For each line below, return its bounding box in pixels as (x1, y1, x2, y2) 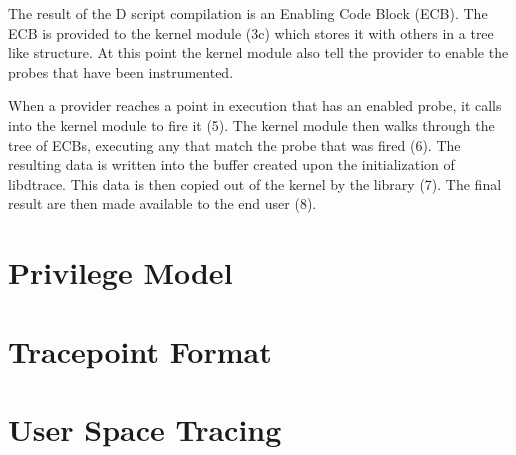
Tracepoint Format (8, 330, 272, 371)
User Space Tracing (8, 408, 282, 449)
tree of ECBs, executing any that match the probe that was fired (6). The (8, 134, 461, 155)
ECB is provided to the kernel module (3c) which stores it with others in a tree (8, 22, 494, 43)
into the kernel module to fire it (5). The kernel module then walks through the (8, 114, 495, 135)
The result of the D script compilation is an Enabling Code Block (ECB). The (8, 3, 488, 23)
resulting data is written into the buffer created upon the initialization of (8, 154, 455, 175)
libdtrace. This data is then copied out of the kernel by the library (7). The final (8, 173, 502, 194)
